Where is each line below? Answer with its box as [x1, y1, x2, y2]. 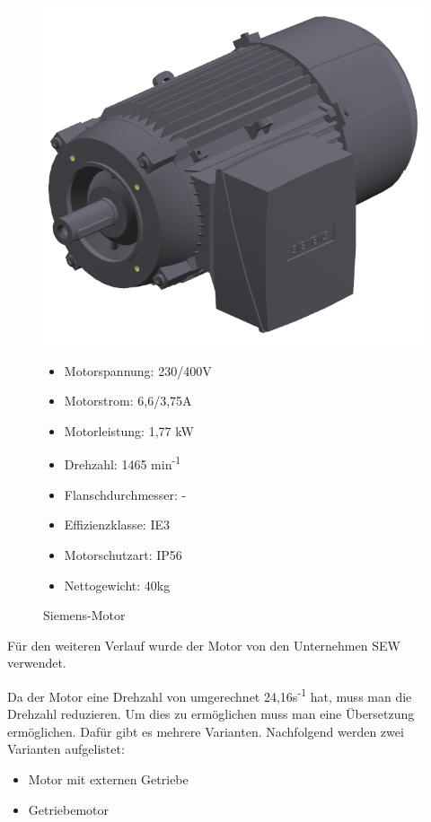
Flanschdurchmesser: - [64, 485, 187, 503]
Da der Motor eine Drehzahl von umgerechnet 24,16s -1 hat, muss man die [7, 685, 412, 705]
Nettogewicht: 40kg [64, 575, 171, 594]
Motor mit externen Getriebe [28, 770, 189, 789]
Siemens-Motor [43, 606, 126, 625]
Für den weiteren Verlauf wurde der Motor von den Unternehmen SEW [7, 635, 400, 654]
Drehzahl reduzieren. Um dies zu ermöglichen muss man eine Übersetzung [7, 704, 415, 723]
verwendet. [7, 653, 66, 672]
